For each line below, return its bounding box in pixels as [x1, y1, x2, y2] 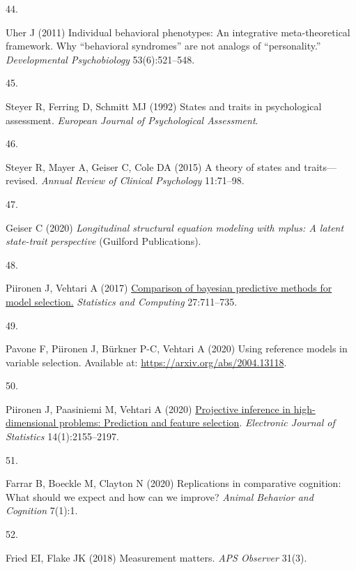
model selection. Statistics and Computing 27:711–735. [6, 294, 238, 308]
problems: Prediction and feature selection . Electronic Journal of [59, 415, 335, 430]
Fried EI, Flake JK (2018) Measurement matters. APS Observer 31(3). [6, 550, 307, 564]
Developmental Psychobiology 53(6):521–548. [6, 52, 195, 66]
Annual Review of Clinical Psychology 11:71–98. [41, 173, 245, 188]
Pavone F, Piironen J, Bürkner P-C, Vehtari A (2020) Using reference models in [6, 341, 348, 356]
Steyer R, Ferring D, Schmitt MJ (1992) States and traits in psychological [6, 98, 322, 113]
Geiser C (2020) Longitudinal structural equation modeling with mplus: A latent [6, 220, 344, 234]
